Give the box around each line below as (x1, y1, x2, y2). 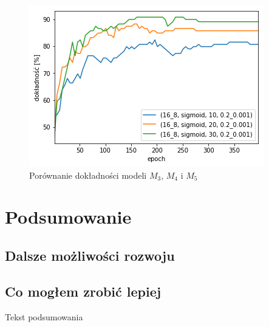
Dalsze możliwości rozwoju (5, 246, 175, 264)
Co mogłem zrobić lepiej (5, 281, 162, 300)
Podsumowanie (5, 204, 132, 229)
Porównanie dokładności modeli (29, 168, 147, 181)
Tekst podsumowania (5, 310, 83, 323)
